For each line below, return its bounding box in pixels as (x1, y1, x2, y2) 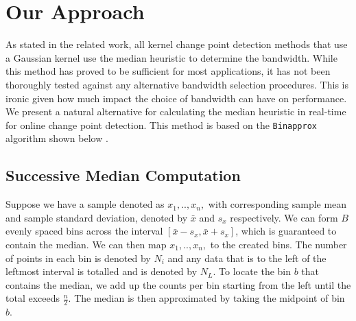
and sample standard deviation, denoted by (5, 210, 188, 224)
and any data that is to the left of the (167, 250, 327, 265)
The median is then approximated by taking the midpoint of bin (74, 291, 345, 305)
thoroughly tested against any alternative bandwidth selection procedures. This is (5, 77, 348, 91)
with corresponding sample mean (208, 197, 347, 211)
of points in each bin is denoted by (5, 250, 151, 265)
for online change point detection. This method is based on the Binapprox (5, 117, 317, 132)
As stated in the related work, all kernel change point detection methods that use (5, 37, 348, 51)
